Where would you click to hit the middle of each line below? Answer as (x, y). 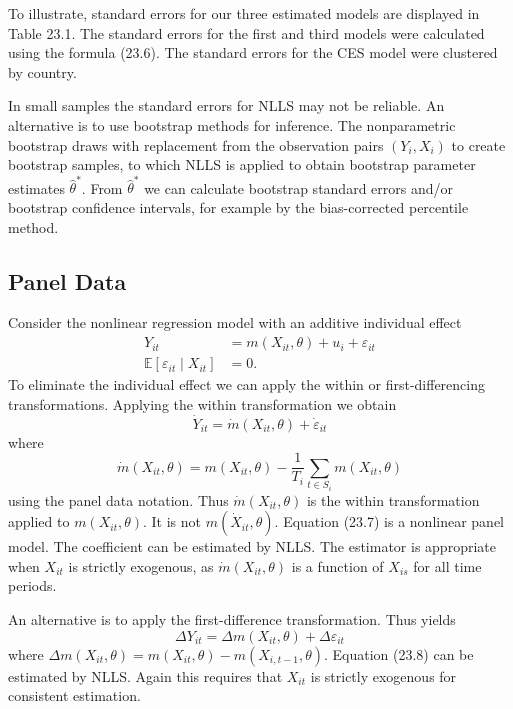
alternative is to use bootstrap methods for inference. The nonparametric (232, 124)
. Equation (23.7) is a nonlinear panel (389, 521)
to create (478, 144)
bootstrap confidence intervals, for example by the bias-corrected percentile (238, 207)
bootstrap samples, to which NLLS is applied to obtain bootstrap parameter (242, 164)
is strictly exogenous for (383, 675)
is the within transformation (393, 499)
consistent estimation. (74, 695)
